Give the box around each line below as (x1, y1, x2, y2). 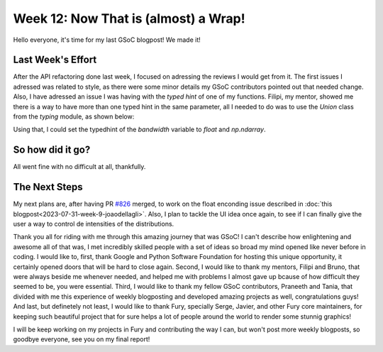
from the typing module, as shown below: (13, 112, 135, 121)
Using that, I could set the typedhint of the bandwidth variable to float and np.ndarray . (13, 125, 266, 134)
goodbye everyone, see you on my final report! (13, 335, 150, 343)
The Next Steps (13, 181, 83, 193)
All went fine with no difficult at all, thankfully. (13, 163, 146, 171)
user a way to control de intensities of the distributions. (13, 220, 174, 228)
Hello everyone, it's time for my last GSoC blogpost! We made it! (13, 35, 201, 44)
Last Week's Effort (13, 54, 97, 66)
